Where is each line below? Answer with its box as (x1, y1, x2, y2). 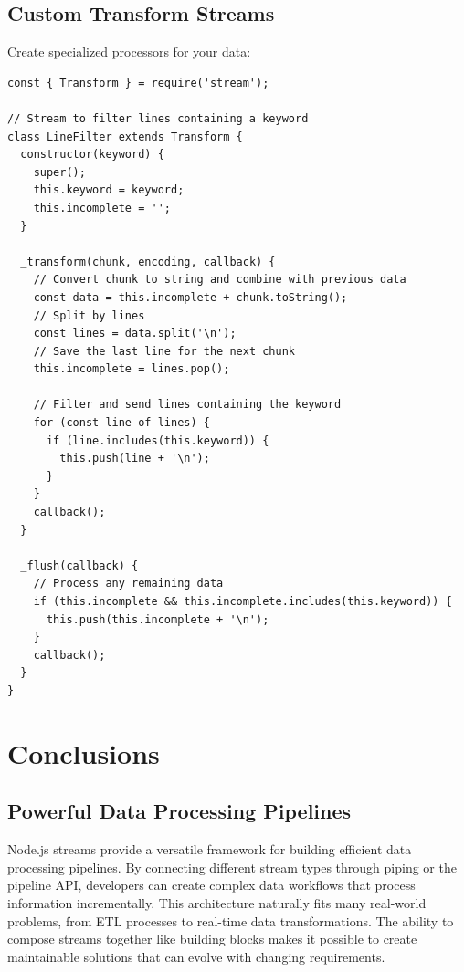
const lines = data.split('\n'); (33, 327, 237, 340)
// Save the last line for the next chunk (33, 344, 295, 358)
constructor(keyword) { (20, 148, 164, 162)
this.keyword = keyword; (33, 183, 185, 197)
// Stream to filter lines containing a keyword (7, 111, 309, 125)
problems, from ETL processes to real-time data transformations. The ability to (7, 911, 454, 930)
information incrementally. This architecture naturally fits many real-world (7, 893, 427, 912)
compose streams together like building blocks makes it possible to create (7, 929, 417, 948)
